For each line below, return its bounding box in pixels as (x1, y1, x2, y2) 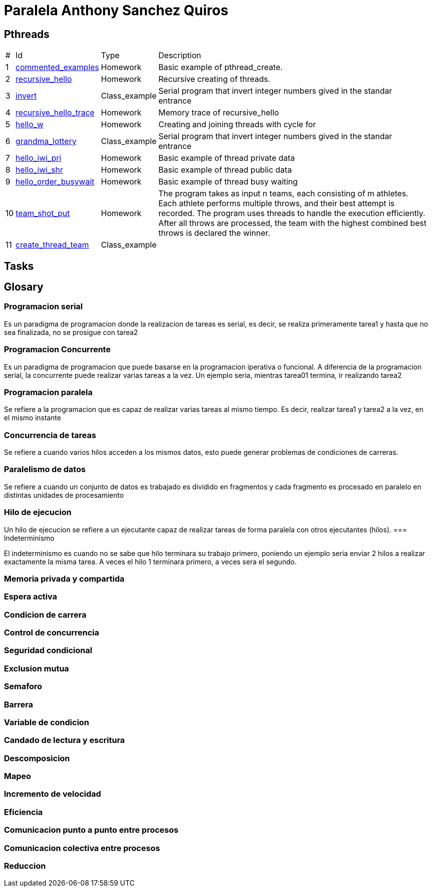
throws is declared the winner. (158, 228, 270, 238)
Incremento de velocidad (4, 789, 101, 799)
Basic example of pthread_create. (158, 62, 283, 73)
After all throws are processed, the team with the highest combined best (158, 218, 427, 228)
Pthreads (4, 28, 50, 40)
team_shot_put (15, 208, 70, 219)
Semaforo (4, 681, 42, 692)
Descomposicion (4, 753, 70, 763)
